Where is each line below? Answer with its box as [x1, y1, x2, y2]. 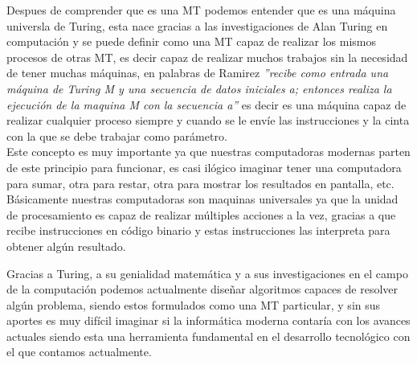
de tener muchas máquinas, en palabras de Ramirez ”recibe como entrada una [6, 64, 389, 81]
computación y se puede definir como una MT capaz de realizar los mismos [6, 33, 377, 50]
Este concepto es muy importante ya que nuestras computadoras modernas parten [6, 143, 411, 160]
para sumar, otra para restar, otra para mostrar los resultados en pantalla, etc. [6, 174, 395, 191]
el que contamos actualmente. [6, 343, 152, 360]
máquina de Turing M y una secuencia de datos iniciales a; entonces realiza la [6, 80, 392, 96]
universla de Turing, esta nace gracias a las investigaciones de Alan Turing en [6, 17, 388, 34]
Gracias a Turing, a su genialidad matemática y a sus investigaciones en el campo [6, 265, 408, 281]
